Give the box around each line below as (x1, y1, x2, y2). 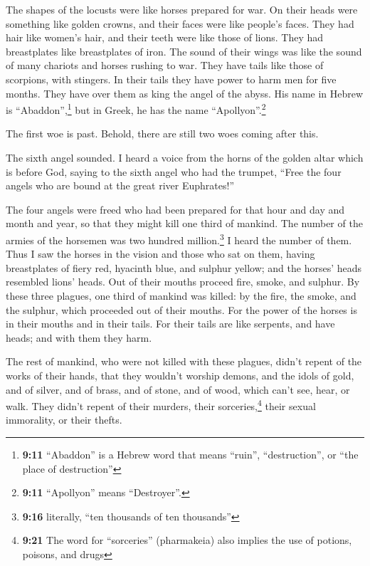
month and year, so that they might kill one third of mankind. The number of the (6, 216, 363, 231)
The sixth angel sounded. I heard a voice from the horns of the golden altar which (6, 150, 364, 164)
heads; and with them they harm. (6, 330, 152, 345)
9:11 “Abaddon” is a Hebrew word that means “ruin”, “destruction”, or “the (22, 447, 359, 461)
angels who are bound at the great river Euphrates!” (6, 178, 235, 193)
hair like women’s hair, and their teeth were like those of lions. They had (6, 30, 324, 45)
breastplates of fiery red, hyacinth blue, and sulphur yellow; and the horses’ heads (6, 260, 362, 275)
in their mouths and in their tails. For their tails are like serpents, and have (6, 316, 335, 331)
